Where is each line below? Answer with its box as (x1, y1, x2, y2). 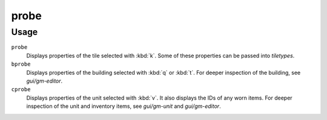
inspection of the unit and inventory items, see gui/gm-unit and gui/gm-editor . (26, 103, 221, 110)
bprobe (11, 61, 31, 68)
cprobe (11, 86, 31, 93)
